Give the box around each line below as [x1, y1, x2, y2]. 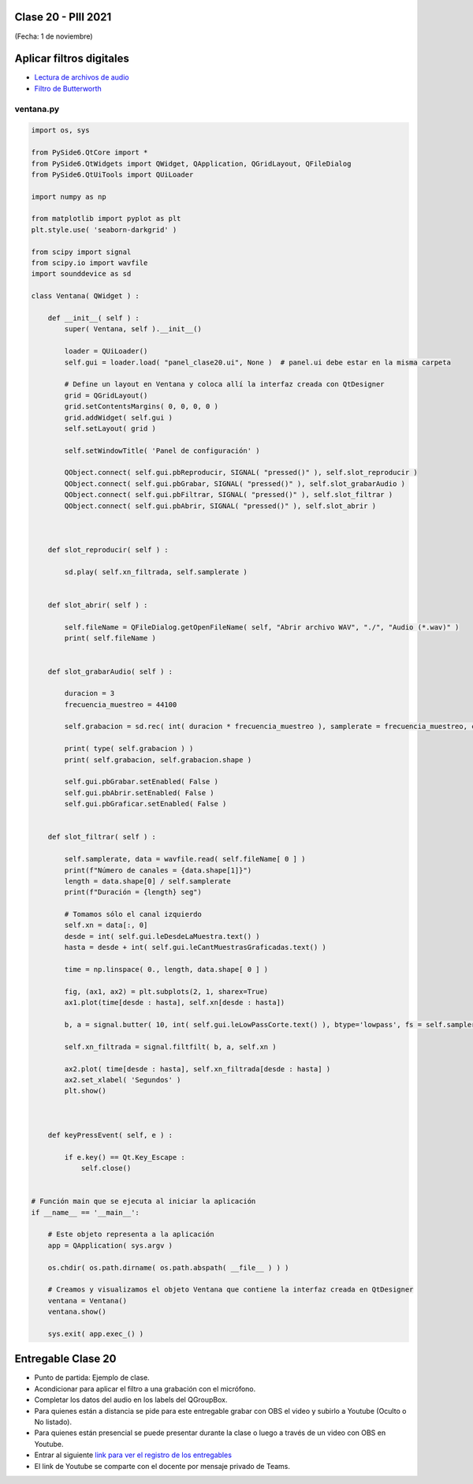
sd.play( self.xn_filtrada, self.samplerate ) [64, 567, 248, 576]
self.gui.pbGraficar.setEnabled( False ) [64, 799, 227, 809]
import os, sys [31, 126, 90, 135]
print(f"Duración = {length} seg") [64, 888, 203, 897]
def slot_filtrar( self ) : [47, 832, 157, 842]
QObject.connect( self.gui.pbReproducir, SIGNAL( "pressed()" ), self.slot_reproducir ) [64, 468, 418, 477]
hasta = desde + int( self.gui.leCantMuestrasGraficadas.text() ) [64, 943, 327, 952]
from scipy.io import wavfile [31, 259, 148, 267]
